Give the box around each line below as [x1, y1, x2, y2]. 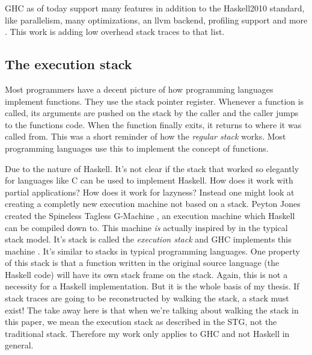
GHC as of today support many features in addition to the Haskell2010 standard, [5, 2, 305, 14]
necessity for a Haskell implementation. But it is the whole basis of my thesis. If [5, 280, 299, 292]
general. [5, 339, 34, 351]
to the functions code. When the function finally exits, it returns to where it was [5, 118, 302, 131]
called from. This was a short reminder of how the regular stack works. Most [5, 130, 286, 143]
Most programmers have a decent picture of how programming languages [5, 82, 274, 95]
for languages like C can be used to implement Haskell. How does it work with [5, 174, 293, 187]
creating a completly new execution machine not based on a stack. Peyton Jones [5, 197, 301, 210]
